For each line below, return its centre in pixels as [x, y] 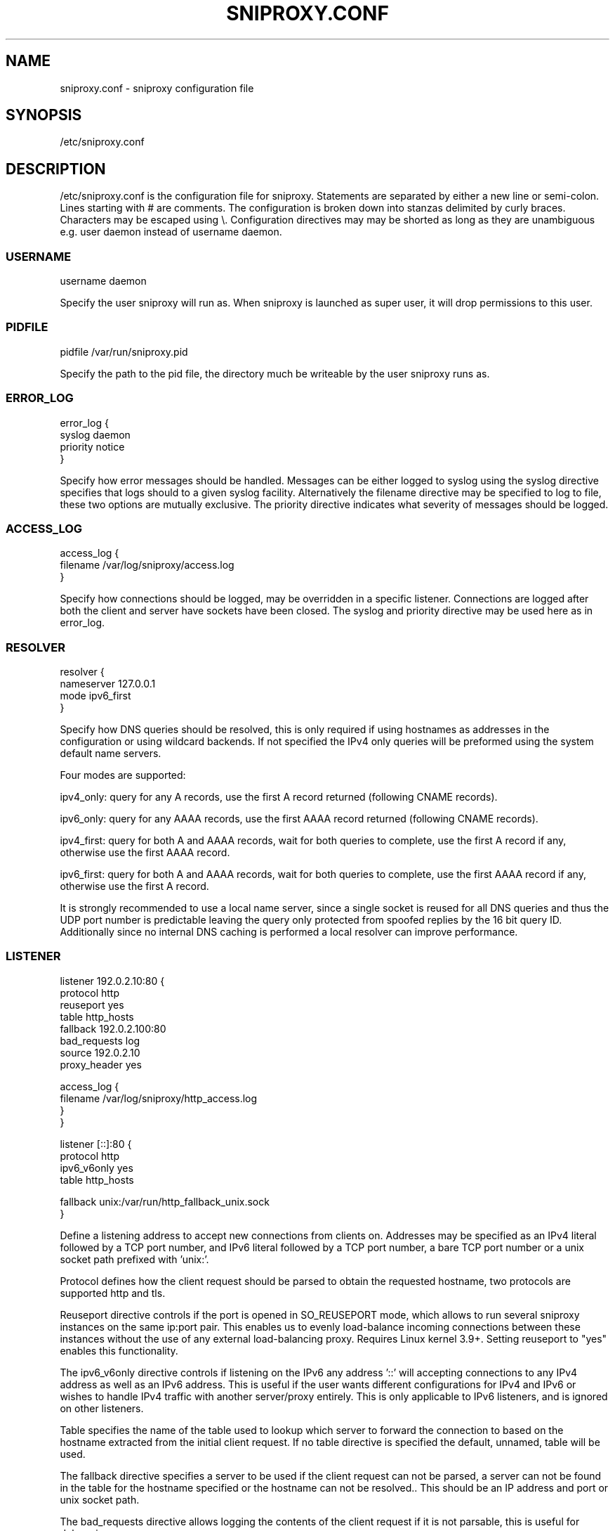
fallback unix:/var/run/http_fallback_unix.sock [165, 1201]
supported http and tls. [113, 1293]
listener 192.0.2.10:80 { [112, 981]
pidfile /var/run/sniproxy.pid [124, 351]
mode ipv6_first [95, 696]
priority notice [92, 446]
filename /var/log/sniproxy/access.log [147, 565]
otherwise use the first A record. [134, 886]
